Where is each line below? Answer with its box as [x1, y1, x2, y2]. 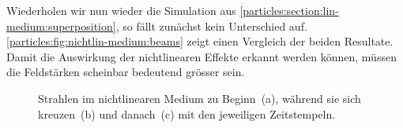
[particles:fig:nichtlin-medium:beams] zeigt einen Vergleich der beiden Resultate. [6, 33, 394, 49]
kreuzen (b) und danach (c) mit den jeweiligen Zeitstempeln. [38, 105, 336, 122]
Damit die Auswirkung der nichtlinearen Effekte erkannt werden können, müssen [6, 48, 397, 64]
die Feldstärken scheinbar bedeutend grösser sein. [6, 64, 245, 80]
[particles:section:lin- [239, 2, 339, 18]
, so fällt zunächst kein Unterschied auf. [115, 17, 307, 34]
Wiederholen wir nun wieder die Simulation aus [6, 2, 236, 18]
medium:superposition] [6, 17, 116, 34]
